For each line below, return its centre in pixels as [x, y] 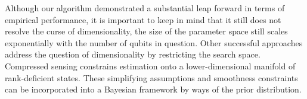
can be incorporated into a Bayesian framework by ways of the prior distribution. [153, 89]
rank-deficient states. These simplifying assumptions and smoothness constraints [151, 77]
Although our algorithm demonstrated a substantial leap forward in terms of [145, 8]
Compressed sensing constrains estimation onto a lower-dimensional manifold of [150, 66]
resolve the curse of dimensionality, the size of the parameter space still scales [146, 31]
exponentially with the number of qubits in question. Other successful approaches [154, 42]
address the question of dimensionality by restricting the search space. [133, 54]
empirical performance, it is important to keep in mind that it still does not [143, 19]
